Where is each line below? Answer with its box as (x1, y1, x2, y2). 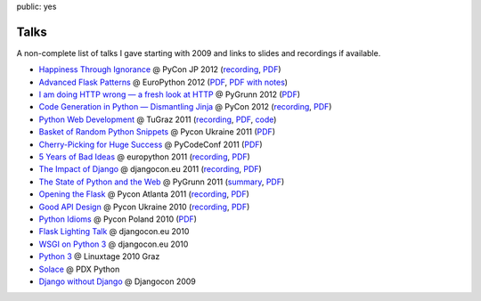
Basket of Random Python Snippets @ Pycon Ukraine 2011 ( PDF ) (38, 126, 276, 137)
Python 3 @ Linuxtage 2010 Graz (38, 251, 160, 262)
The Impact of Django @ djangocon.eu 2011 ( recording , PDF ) (38, 164, 262, 175)
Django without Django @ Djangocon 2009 (38, 276, 196, 287)
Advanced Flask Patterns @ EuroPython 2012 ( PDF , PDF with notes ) (38, 77, 289, 87)
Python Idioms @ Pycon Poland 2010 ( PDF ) (38, 214, 198, 224)
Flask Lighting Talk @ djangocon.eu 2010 (38, 226, 190, 237)
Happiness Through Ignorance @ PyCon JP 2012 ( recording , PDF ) (38, 64, 281, 75)
